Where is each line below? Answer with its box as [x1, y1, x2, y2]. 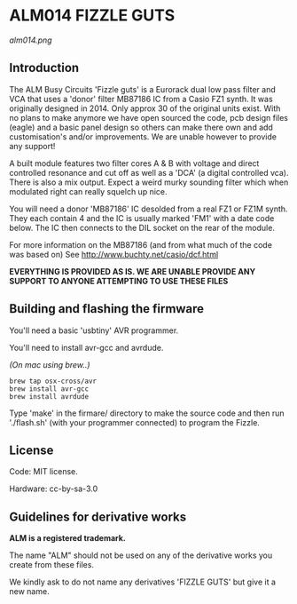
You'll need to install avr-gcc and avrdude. [9, 342, 164, 353]
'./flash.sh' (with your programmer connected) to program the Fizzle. [9, 417, 260, 427]
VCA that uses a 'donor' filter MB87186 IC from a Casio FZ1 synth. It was [9, 93, 273, 104]
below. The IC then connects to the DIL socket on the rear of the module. [9, 222, 275, 233]
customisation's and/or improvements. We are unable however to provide [9, 131, 277, 142]
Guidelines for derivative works [9, 509, 187, 524]
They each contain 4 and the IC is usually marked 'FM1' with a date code [9, 212, 275, 223]
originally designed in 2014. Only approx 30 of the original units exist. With [9, 103, 281, 114]
